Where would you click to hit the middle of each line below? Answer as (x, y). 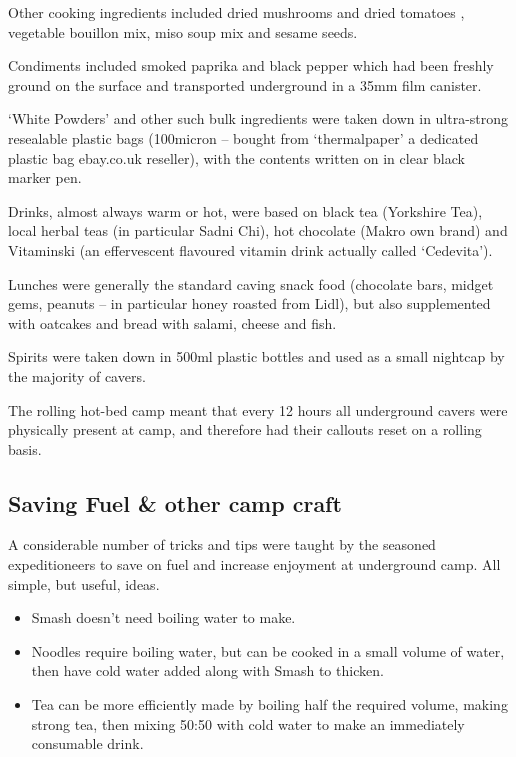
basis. (25, 448)
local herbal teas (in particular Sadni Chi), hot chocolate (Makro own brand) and (258, 230)
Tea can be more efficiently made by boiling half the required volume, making (269, 704)
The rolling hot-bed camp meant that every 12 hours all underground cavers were (258, 409)
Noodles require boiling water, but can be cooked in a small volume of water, (268, 650)
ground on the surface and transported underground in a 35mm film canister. (245, 84)
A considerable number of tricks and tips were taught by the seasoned (222, 544)
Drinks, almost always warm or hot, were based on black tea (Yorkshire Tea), (245, 210)
